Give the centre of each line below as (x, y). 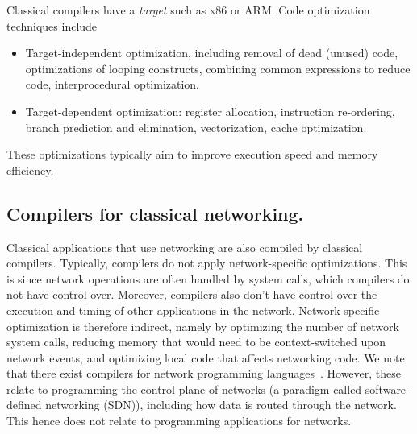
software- (387, 389)
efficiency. (30, 169)
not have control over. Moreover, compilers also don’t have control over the (192, 294)
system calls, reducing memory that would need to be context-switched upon (196, 342)
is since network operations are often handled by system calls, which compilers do (208, 278)
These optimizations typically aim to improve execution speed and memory (192, 154)
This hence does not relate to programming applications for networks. (179, 421)
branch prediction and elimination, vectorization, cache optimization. (196, 127)
